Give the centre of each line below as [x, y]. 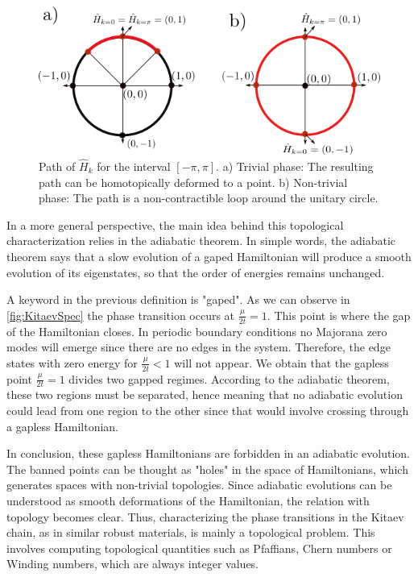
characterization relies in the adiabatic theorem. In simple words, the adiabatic [201, 241]
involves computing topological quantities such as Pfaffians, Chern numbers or [199, 548]
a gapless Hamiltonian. [62, 426]
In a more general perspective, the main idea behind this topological [175, 224]
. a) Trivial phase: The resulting [295, 166]
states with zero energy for [72, 362]
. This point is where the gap [339, 315]
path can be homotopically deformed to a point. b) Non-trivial [193, 182]
